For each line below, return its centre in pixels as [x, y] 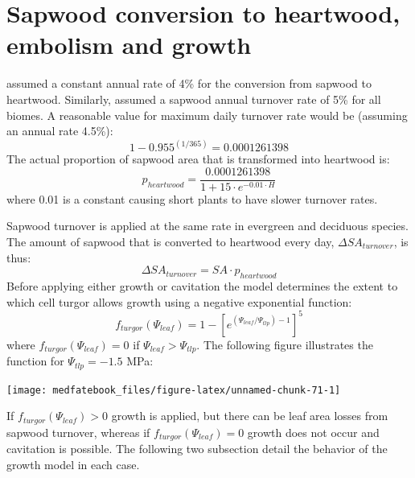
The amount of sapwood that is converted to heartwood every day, [171, 241]
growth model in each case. [73, 464]
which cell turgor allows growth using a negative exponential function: [179, 301]
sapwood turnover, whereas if [78, 432]
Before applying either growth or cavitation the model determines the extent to [202, 285]
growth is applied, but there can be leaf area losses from [250, 416]
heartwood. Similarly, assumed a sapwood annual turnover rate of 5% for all [194, 99]
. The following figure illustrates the [285, 344]
